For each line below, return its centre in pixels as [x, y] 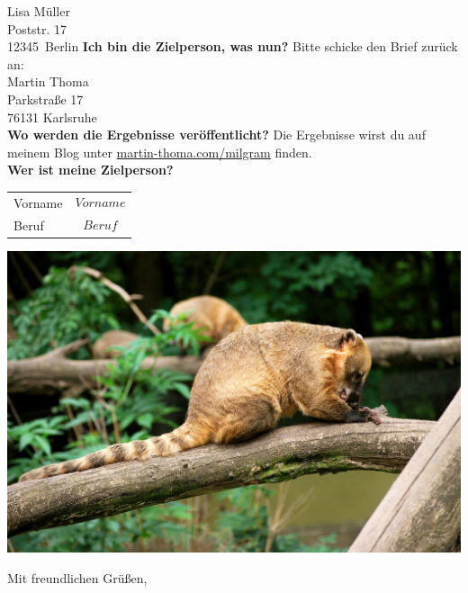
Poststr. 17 [37, 28]
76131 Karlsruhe [52, 117]
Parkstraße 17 [45, 99]
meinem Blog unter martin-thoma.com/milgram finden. [160, 152]
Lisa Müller [39, 11]
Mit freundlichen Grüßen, [77, 577]
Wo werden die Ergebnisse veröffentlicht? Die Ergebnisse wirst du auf [216, 135]
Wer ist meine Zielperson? [90, 170]
